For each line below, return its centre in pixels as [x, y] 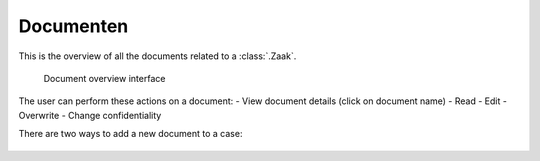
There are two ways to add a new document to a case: [130, 134]
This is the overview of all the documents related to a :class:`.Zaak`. [157, 56]
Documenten [73, 26]
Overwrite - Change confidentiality [90, 115]
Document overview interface [104, 78]
